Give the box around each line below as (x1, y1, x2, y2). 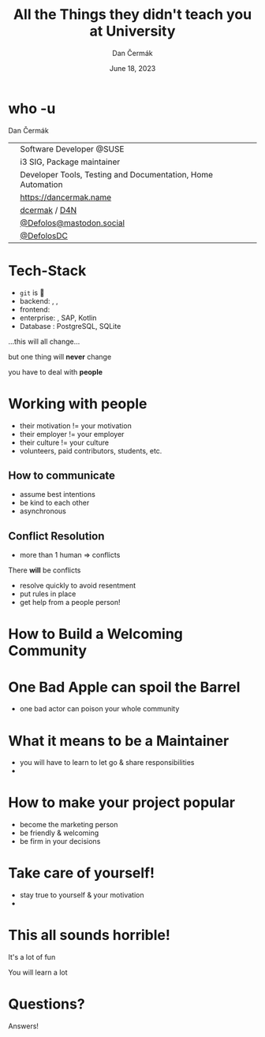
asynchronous (19, 506, 67, 516)
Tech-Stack (8, 262, 87, 279)
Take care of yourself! (8, 864, 155, 882)
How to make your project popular (8, 794, 235, 811)
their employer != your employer (19, 429, 125, 438)
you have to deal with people (8, 367, 103, 376)
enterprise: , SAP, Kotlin (19, 313, 97, 323)
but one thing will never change (8, 352, 112, 361)
